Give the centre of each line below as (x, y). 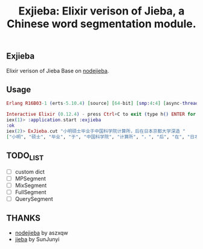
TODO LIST (25, 156)
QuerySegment (34, 199)
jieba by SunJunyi (37, 239)
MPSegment (31, 178)
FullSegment (31, 192)
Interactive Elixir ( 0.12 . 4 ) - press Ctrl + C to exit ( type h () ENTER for (101, 115)
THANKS (24, 218)
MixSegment (31, 185)
